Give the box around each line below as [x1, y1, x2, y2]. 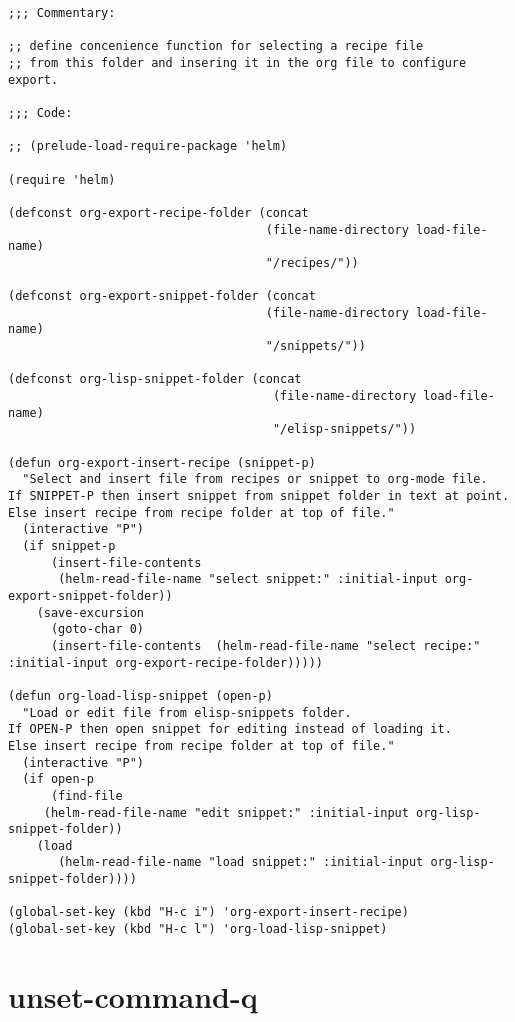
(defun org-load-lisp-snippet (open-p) [8, 688, 273, 703]
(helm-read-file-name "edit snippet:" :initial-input [43, 805, 409, 820]
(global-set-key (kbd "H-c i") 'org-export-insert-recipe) [8, 905, 409, 920]
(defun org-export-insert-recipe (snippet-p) [8, 455, 316, 470]
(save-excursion [36, 605, 145, 620]
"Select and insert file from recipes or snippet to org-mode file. [22, 472, 488, 487]
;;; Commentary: [8, 6, 116, 20]
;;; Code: [8, 105, 73, 120]
